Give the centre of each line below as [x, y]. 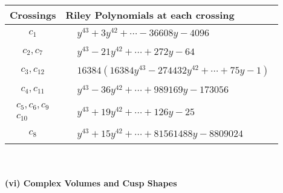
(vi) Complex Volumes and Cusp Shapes [91, 183]
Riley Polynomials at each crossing [150, 15]
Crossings [33, 15]
